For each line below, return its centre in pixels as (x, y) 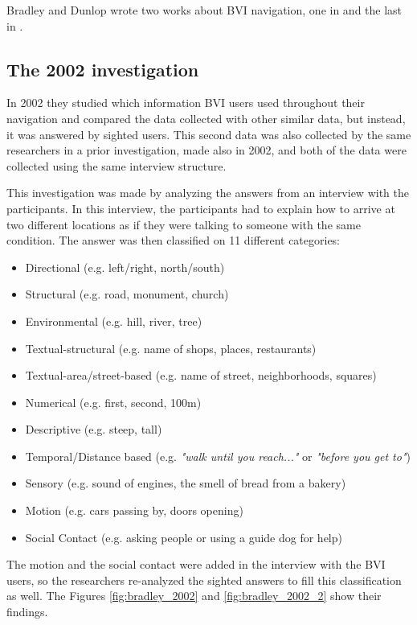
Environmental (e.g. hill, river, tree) (114, 321)
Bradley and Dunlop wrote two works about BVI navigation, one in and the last (204, 10)
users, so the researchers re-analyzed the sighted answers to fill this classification (204, 580)
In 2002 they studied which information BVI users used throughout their (186, 103)
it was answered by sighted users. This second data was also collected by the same (209, 134)
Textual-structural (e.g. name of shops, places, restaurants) (171, 348)
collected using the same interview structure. (117, 165)
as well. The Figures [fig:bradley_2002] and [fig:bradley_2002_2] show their (194, 596)
